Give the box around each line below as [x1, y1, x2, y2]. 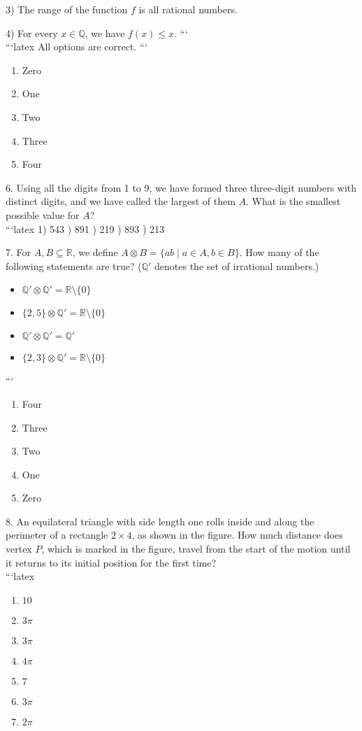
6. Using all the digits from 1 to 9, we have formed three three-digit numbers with [6, 180, 357, 194]
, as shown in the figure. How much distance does [131, 527, 343, 542]
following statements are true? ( [6, 258, 142, 273]
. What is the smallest [246, 194, 341, 208]
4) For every [6, 25, 58, 40]
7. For [6, 245, 31, 260]
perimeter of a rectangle [6, 527, 108, 542]
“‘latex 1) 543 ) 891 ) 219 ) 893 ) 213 [6, 221, 165, 236]
